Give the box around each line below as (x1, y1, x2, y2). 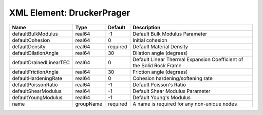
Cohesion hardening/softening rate (132, 75, 213, 81)
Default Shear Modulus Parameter (132, 88, 211, 95)
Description (132, 24, 161, 31)
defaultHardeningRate (12, 75, 63, 81)
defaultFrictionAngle (12, 68, 59, 75)
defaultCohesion (12, 37, 50, 43)
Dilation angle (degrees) (132, 49, 188, 56)
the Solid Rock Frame (132, 62, 182, 69)
